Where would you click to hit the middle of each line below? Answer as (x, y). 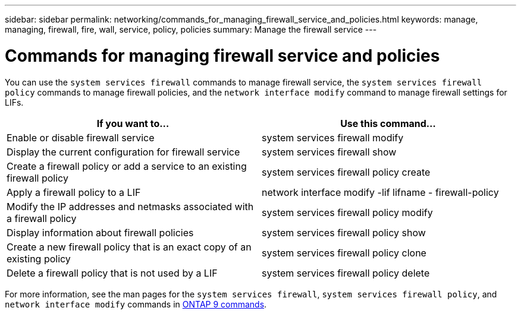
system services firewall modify (333, 137)
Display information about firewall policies (100, 232)
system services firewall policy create (346, 172)
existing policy (39, 259)
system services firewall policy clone (344, 253)
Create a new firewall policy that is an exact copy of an (129, 247)
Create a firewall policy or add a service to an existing (127, 166)
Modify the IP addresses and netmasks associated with (130, 206)
